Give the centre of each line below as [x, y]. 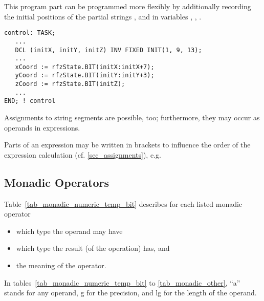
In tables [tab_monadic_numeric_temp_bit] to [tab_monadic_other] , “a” [122, 282]
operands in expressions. [42, 127]
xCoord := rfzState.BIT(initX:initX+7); [85, 67]
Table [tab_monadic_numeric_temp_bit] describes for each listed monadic [123, 203]
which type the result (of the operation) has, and [93, 248]
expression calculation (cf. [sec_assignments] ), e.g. [83, 154]
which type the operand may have [69, 231]
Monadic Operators [57, 182]
